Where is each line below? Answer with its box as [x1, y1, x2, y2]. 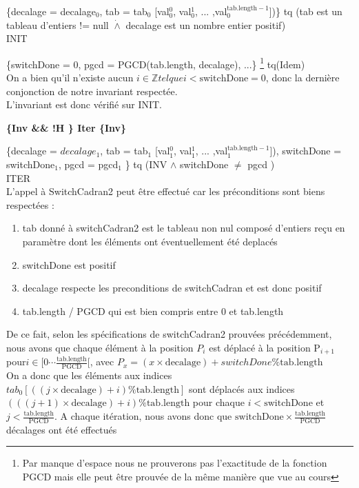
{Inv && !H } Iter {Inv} [6, 120, 127, 134]
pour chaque [192, 395, 245, 409]
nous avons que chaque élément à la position [6, 340, 194, 354]
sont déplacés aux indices [189, 381, 295, 396]
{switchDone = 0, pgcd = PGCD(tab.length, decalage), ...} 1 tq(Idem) [6, 54, 305, 71]
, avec [90, 354, 114, 369]
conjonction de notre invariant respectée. [6, 83, 178, 98]
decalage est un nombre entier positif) [125, 17, 286, 32]
